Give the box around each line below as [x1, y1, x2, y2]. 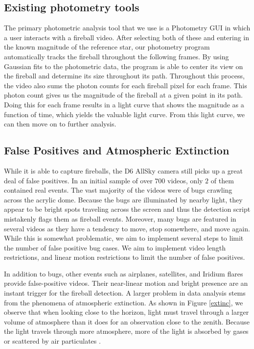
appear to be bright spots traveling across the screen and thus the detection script [4, 204, 251, 214]
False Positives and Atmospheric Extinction [4, 143, 230, 158]
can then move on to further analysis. [4, 119, 116, 129]
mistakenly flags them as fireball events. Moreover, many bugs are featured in [4, 213, 236, 224]
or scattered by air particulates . [4, 336, 101, 346]
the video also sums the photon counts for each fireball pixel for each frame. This [4, 80, 247, 90]
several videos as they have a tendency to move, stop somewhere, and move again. [4, 223, 250, 233]
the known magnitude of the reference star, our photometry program [4, 42, 210, 52]
